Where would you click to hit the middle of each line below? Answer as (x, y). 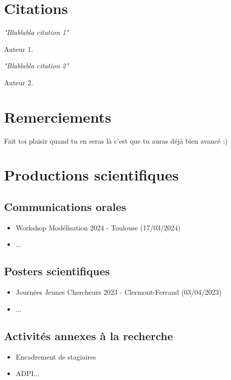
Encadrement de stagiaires (56, 356)
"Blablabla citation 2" (36, 66)
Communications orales (65, 206)
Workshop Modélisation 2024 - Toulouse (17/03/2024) (98, 227)
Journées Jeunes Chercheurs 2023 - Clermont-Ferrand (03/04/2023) (119, 292)
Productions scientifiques (91, 175)
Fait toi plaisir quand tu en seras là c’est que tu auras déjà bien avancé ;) (116, 140)
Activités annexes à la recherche (89, 335)
